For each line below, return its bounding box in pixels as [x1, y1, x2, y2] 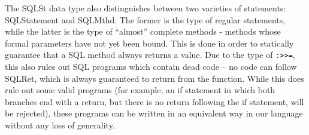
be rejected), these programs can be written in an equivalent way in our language [5, 107, 303, 119]
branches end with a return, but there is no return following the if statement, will [5, 95, 304, 108]
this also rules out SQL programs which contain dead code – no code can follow [5, 60, 297, 73]
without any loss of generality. [5, 119, 115, 131]
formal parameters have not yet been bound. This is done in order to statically [5, 36, 294, 49]
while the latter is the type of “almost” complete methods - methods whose [5, 25, 281, 38]
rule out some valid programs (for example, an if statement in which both [5, 84, 275, 96]
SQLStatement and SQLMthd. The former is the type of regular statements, [5, 13, 286, 26]
